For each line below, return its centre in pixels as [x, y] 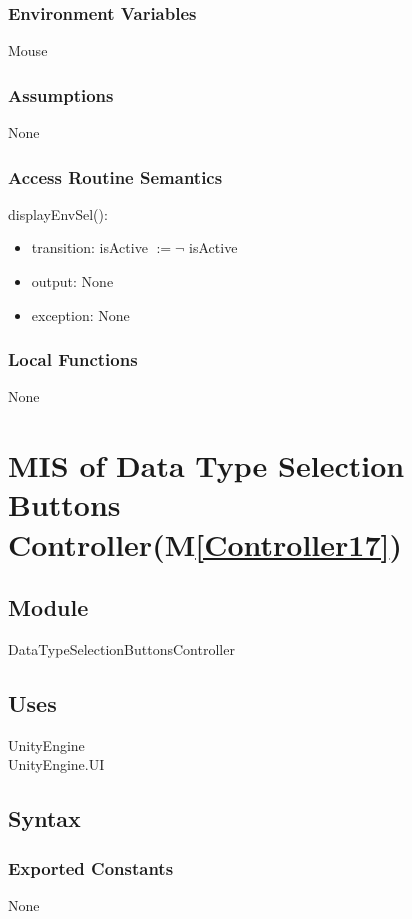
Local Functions [73, 359]
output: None [72, 281]
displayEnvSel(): [58, 213]
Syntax [44, 818]
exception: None [80, 314]
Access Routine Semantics [115, 176]
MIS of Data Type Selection [206, 465]
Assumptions [61, 94]
